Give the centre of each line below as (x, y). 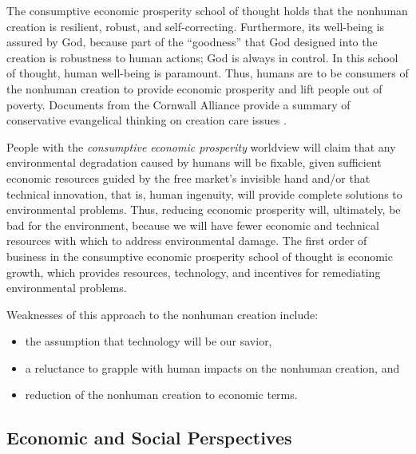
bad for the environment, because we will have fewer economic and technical (193, 225)
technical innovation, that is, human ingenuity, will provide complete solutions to (204, 193)
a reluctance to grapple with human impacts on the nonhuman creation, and (212, 367)
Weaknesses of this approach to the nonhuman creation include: (162, 314)
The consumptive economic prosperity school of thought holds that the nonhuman (207, 10)
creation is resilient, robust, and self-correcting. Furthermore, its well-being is (196, 26)
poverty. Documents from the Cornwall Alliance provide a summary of (178, 104)
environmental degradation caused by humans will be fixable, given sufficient (194, 162)
